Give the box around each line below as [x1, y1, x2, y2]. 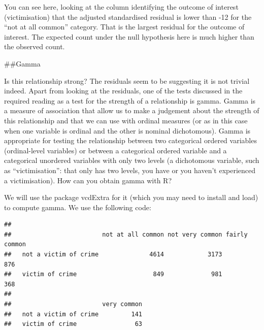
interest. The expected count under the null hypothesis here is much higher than [4, 31, 254, 42]
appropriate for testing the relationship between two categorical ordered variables [4, 135, 257, 146]
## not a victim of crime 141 [4, 310, 143, 318]
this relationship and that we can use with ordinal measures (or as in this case [4, 115, 248, 125]
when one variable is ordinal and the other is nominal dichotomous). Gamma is [4, 125, 251, 136]
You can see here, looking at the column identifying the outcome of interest [4, 2, 239, 12]
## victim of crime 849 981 [4, 271, 222, 278]
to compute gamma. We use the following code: [4, 202, 151, 212]
